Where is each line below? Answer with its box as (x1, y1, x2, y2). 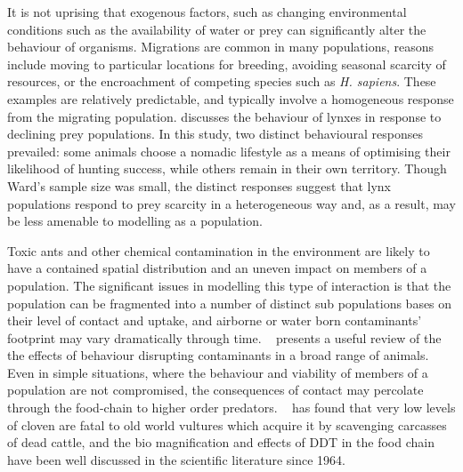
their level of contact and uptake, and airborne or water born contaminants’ (7, 311, 422, 330)
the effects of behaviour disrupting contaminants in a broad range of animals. (7, 346, 429, 364)
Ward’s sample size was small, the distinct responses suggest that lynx (7, 176, 391, 195)
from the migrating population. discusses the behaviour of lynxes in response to (7, 107, 442, 125)
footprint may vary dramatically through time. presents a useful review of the (7, 328, 442, 347)
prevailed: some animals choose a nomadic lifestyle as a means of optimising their (7, 141, 451, 160)
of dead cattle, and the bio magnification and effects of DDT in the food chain (7, 433, 435, 452)
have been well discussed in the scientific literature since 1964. (7, 450, 345, 468)
